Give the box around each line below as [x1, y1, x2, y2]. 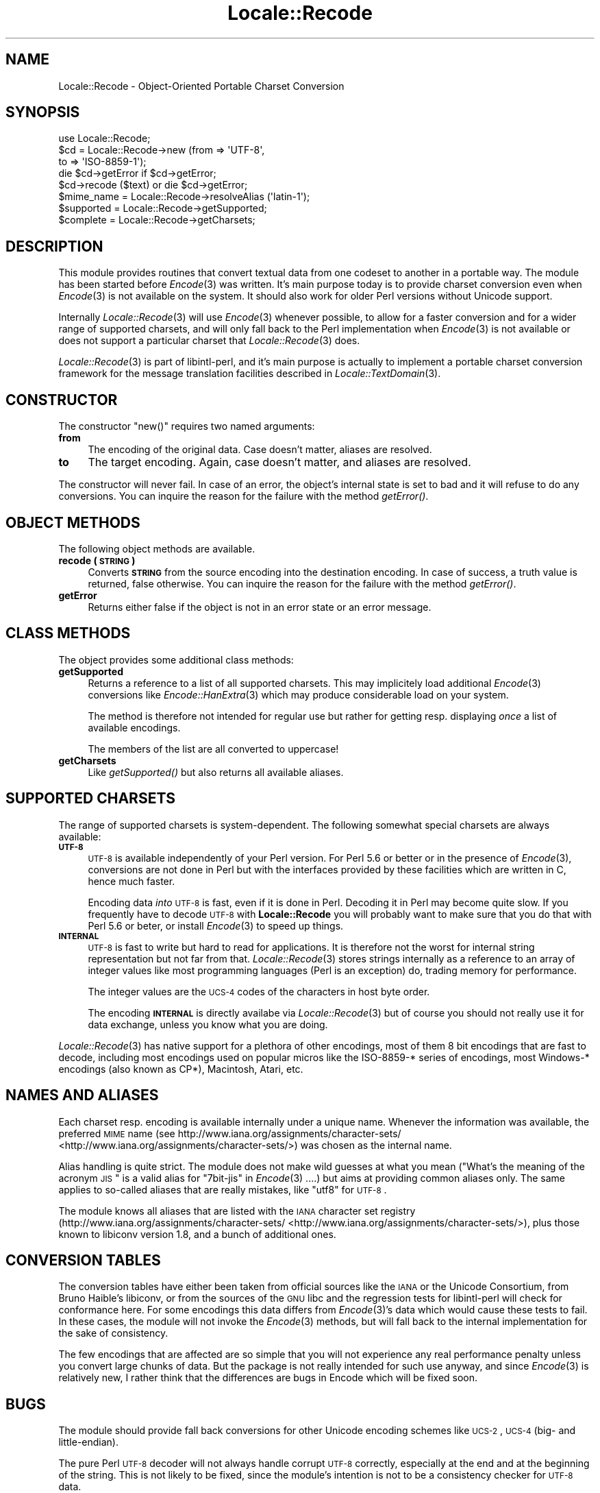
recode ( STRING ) [58, 554, 136, 566]
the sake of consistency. [58, 1327, 168, 1339]
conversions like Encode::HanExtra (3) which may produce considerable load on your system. [88, 688, 509, 701]
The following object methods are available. [58, 542, 255, 555]
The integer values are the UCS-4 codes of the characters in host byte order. [88, 985, 430, 997]
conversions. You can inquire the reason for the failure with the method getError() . [58, 490, 429, 502]
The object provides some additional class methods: [58, 653, 294, 666]
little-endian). [58, 1436, 118, 1448]
